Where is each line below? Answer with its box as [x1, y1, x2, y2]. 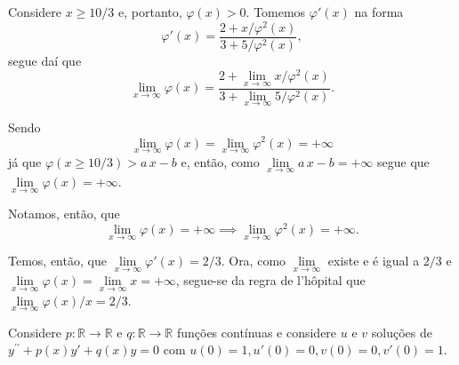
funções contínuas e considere [176, 322, 337, 341]
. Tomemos [246, 3, 306, 20]
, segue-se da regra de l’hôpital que [175, 271, 366, 290]
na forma [354, 3, 404, 20]
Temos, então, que [8, 251, 107, 270]
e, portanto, [118, 3, 182, 20]
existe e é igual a [327, 251, 420, 270]
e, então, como [181, 152, 260, 171]
